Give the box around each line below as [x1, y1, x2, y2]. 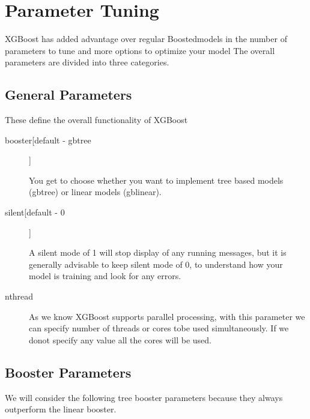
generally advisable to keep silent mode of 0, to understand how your [29, 258, 283, 270]
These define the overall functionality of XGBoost [5, 113, 188, 126]
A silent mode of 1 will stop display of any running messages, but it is [29, 246, 287, 259]
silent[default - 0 [5, 206, 65, 219]
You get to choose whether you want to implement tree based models [29, 173, 284, 186]
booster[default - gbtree [5, 133, 91, 146]
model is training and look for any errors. [29, 270, 181, 282]
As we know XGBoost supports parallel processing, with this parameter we [29, 310, 305, 322]
